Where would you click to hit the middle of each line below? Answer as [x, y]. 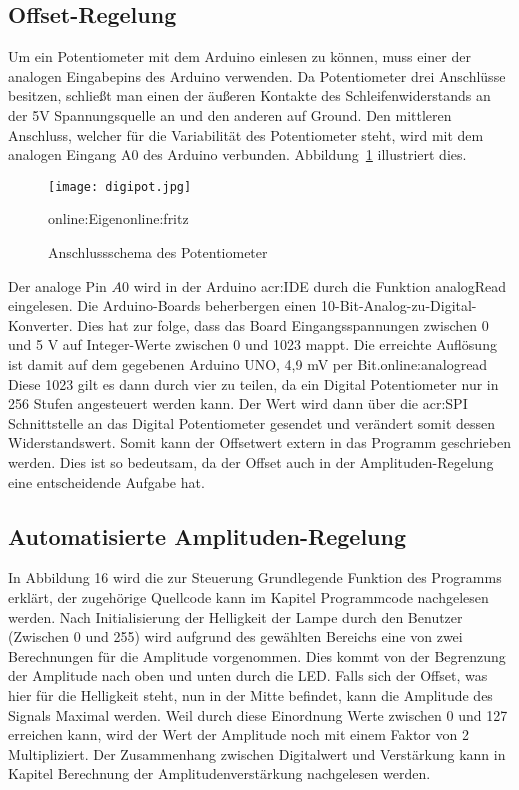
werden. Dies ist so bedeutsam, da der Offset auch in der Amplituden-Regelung [251, 461]
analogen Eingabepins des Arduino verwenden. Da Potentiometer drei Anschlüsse [257, 75]
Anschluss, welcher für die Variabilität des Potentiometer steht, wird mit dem [246, 134]
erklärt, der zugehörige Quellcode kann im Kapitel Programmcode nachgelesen [248, 596]
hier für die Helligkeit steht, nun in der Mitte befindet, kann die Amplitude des [250, 694]
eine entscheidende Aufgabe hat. [106, 481]
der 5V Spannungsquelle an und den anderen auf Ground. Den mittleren [230, 114]
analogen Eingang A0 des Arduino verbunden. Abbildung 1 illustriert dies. [237, 154]
